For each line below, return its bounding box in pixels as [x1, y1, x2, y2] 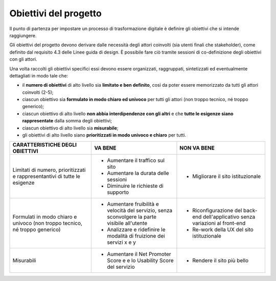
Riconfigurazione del [192, 207, 242, 214]
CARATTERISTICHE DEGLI [12, 141, 77, 148]
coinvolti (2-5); [22, 89, 54, 95]
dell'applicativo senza [202, 213, 256, 220]
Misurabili [12, 257, 36, 264]
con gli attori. [9, 56, 38, 62]
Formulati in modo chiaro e [12, 213, 77, 220]
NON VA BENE [179, 144, 215, 151]
